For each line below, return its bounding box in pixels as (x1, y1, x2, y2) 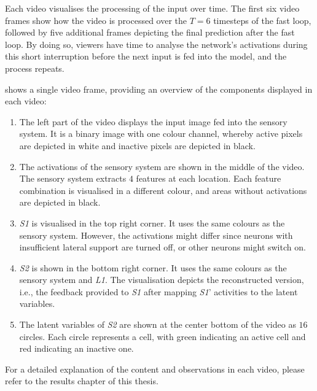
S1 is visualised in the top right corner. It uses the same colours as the (19, 216, 285, 229)
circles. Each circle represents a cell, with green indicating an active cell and (19, 330, 306, 343)
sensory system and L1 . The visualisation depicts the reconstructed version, (19, 273, 304, 286)
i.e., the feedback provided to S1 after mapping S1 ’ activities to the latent (19, 285, 298, 298)
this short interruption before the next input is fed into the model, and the (5, 50, 287, 63)
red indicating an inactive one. (19, 342, 134, 355)
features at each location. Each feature (136, 172, 281, 185)
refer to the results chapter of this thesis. (5, 374, 158, 387)
